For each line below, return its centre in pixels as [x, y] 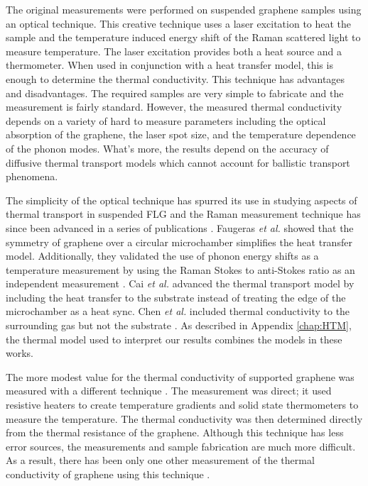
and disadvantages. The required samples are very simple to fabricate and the [175, 93]
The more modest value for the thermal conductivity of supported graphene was [180, 376]
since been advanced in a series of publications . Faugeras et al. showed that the [180, 227]
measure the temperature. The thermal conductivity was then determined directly [184, 418]
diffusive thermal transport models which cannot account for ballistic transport [178, 162]
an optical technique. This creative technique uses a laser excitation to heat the [179, 23]
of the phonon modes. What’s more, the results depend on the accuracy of [167, 148]
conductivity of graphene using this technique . [108, 474]
